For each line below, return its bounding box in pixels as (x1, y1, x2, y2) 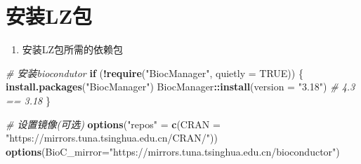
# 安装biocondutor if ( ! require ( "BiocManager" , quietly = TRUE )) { (6, 65, 303, 80)
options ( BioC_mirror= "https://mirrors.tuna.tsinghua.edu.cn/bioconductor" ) (6, 144, 340, 158)
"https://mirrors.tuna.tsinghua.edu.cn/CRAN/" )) (6, 130, 218, 145)
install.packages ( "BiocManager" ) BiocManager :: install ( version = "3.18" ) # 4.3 (6, 79, 355, 94)
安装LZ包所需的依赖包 (22, 42, 124, 57)
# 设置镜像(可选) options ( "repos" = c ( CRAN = (6, 116, 221, 131)
